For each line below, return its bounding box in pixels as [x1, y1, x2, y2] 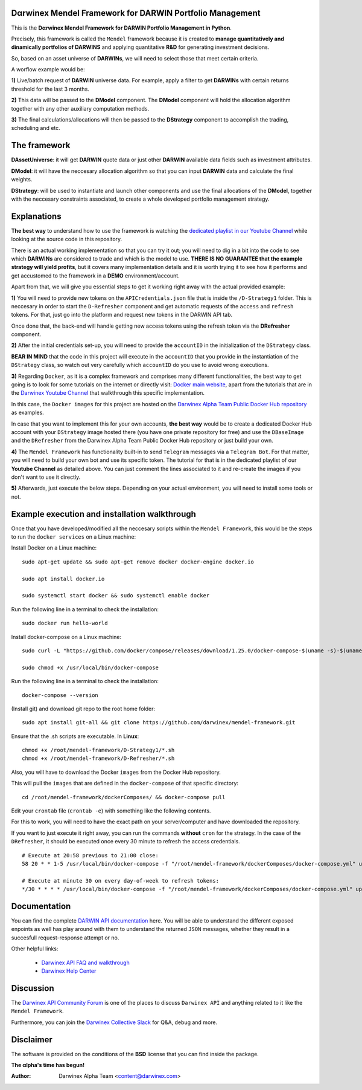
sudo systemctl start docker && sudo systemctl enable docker [22, 592, 210, 599]
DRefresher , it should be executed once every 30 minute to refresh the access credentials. [11, 838, 241, 845]
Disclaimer [11, 1034, 52, 1045]
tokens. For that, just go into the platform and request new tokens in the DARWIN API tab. [11, 311, 233, 319]
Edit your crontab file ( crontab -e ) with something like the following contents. [11, 807, 211, 814]
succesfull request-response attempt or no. [11, 934, 119, 941]
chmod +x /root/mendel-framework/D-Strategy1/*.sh [22, 747, 175, 754]
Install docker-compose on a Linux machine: [11, 633, 122, 640]
